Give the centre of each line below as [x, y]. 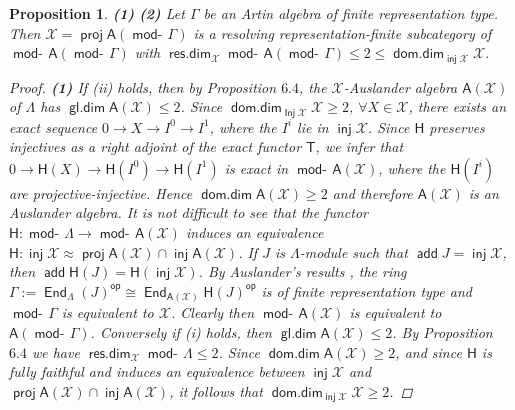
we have [55, 351]
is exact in [256, 167]
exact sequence [53, 126]
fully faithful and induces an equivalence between [157, 371]
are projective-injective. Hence [101, 192]
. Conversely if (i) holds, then [181, 331]
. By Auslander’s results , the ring [302, 271]
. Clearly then [212, 312]
